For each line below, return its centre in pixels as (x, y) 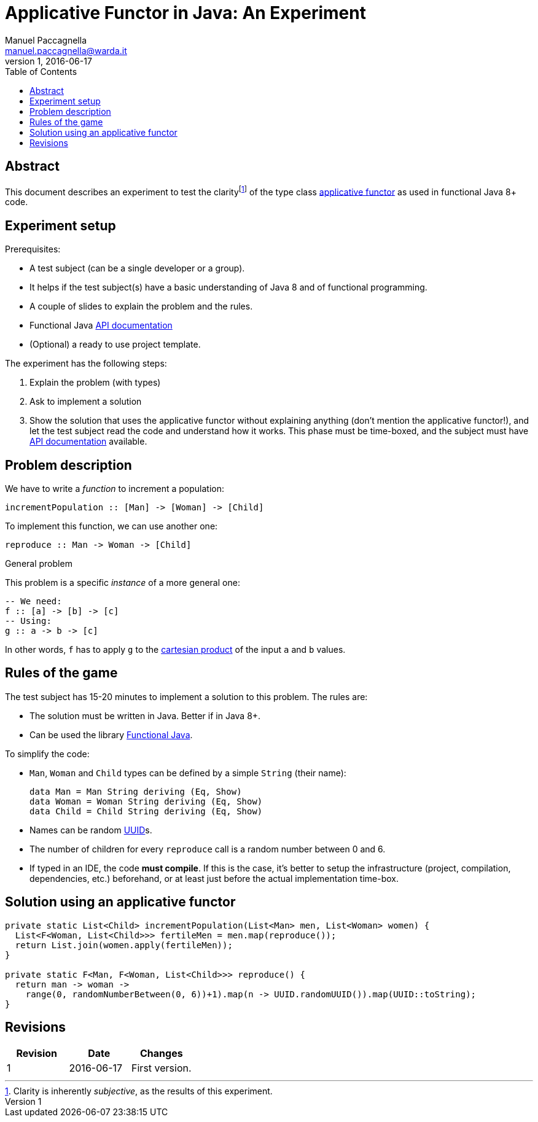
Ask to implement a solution (86, 402)
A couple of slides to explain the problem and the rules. (141, 306)
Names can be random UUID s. (91, 830)
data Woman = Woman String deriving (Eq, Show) (146, 801)
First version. (162, 1068)
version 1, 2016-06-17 (49, 61)
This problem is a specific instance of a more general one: (123, 582)
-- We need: (33, 601)
